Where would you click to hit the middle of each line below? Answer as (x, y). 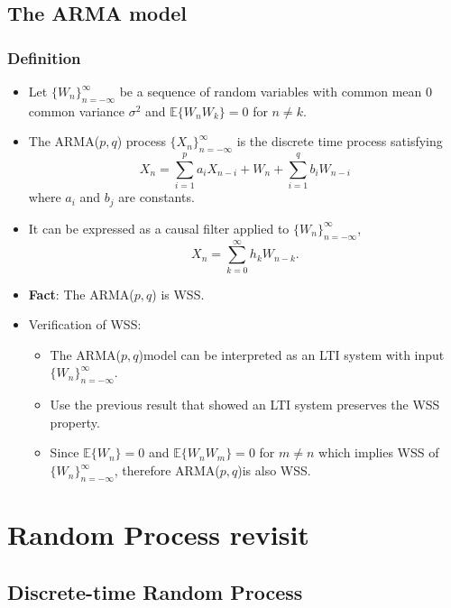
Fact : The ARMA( (81, 294)
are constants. (156, 197)
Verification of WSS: (85, 324)
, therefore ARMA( (167, 470)
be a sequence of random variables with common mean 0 (276, 91)
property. (75, 422)
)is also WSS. (274, 470)
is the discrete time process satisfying (340, 141)
